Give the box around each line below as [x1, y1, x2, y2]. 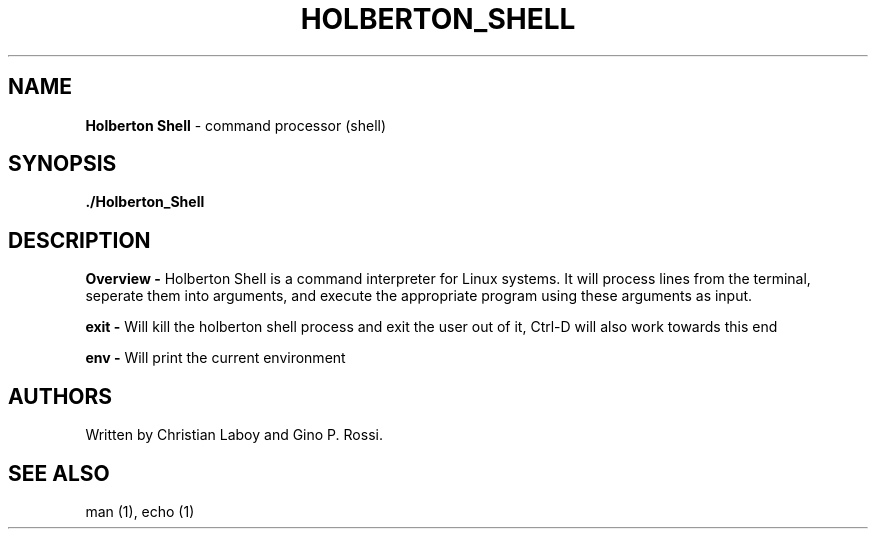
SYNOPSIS [8, 151, 117, 177]
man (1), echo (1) [85, 502, 195, 520]
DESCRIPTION [8, 227, 151, 253]
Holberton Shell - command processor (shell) [85, 116, 387, 134]
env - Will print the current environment [85, 349, 346, 367]
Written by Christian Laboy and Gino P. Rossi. [85, 426, 383, 444]
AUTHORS [8, 383, 113, 409]
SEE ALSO [8, 460, 110, 486]
